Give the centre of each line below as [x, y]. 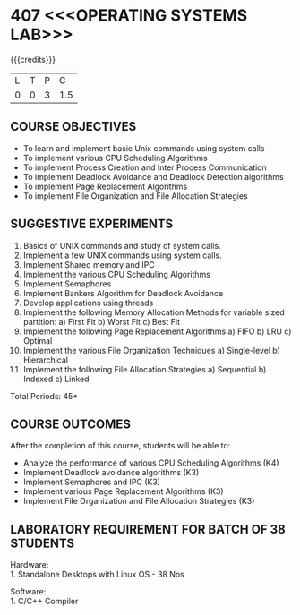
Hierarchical [45, 360]
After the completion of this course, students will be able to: [120, 446]
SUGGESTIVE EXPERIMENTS [92, 224]
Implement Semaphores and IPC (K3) [91, 482]
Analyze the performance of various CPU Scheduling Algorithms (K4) [151, 463]
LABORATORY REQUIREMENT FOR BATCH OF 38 [148, 529]
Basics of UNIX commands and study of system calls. [122, 245]
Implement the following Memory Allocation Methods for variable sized [154, 312]
